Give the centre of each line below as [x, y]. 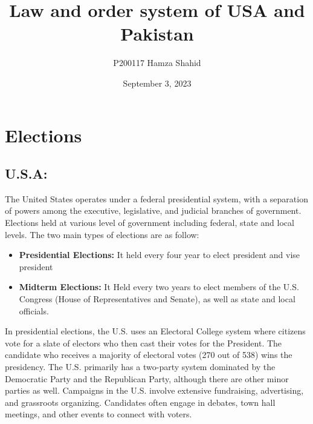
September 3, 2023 [157, 83]
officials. [34, 310]
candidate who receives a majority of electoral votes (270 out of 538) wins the [149, 355]
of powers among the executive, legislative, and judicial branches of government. [153, 210]
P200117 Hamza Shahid [157, 63]
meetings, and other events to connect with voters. [98, 414]
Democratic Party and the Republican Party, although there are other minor [147, 378]
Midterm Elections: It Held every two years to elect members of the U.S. [159, 287]
